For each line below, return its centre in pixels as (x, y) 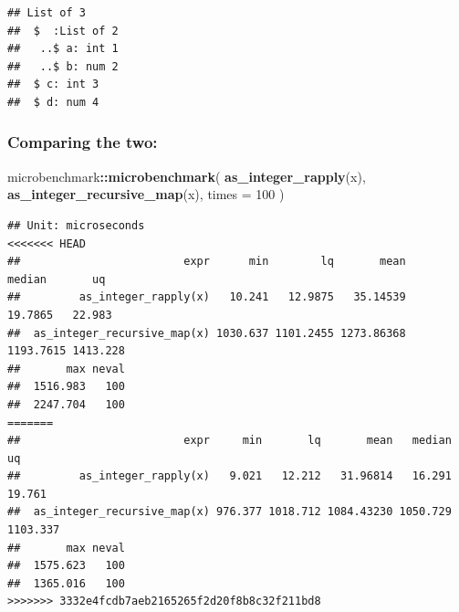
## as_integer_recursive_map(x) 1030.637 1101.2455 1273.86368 (207, 333)
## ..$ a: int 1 (63, 49)
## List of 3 (47, 13)
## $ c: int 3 (53, 84)
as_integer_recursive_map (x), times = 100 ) (146, 194)
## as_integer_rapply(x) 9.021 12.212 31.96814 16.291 (229, 476)
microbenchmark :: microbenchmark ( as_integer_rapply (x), (187, 176)
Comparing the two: (83, 142)
